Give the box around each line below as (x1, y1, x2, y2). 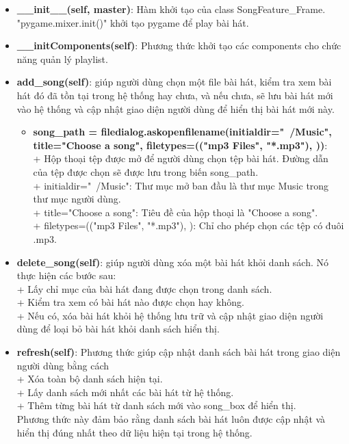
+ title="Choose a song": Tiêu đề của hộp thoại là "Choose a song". (33, 205, 318, 219)
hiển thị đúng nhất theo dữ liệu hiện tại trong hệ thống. (16, 425, 253, 439)
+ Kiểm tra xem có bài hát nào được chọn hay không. (16, 295, 244, 309)
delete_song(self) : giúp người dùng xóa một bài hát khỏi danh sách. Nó (16, 254, 329, 269)
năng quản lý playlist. (16, 51, 108, 66)
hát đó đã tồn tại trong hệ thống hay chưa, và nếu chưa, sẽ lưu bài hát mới (16, 88, 333, 102)
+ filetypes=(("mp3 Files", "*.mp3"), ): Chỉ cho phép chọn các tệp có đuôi (33, 218, 344, 233)
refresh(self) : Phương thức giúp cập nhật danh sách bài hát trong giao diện (16, 345, 341, 359)
